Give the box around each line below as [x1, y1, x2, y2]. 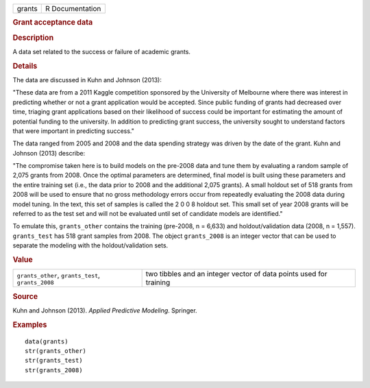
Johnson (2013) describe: [12, 149, 86, 157]
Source [12, 291, 38, 301]
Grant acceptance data [12, 18, 93, 27]
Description [12, 33, 54, 43]
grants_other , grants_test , [16, 270, 101, 280]
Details [12, 61, 38, 71]
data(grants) [25, 337, 69, 345]
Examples [12, 319, 47, 329]
